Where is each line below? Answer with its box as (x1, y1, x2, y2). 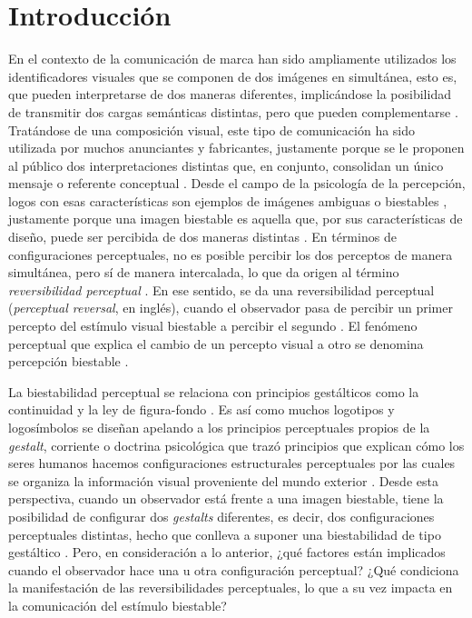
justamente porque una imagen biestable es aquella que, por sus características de (8, 209, 463, 228)
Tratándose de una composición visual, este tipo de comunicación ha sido (8, 120, 416, 139)
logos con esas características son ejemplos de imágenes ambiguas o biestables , (8, 191, 447, 210)
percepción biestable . (8, 352, 129, 371)
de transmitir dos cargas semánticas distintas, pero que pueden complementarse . (8, 102, 458, 121)
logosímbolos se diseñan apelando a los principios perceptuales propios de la (8, 418, 430, 436)
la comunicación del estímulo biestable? (8, 595, 227, 614)
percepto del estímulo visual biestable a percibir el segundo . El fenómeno (8, 316, 418, 335)
